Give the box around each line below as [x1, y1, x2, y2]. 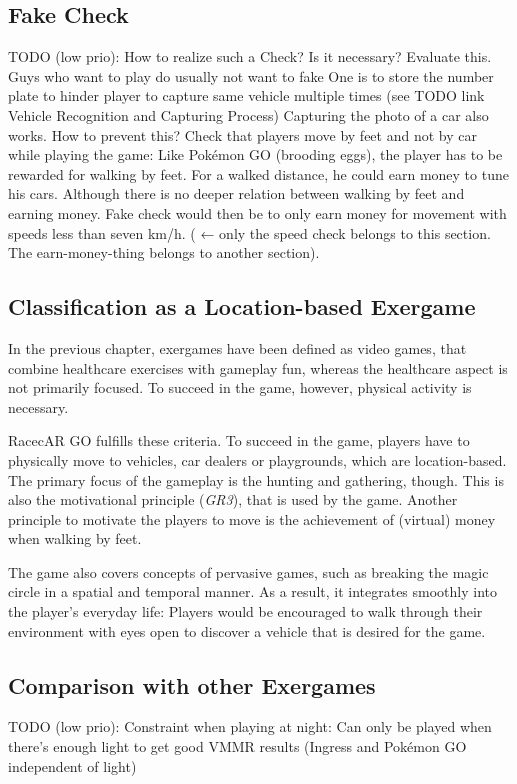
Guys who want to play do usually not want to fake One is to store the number [8, 65, 494, 86]
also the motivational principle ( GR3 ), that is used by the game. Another [8, 489, 458, 510]
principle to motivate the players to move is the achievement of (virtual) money [8, 508, 496, 529]
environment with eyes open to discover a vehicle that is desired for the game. [8, 620, 486, 641]
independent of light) [8, 755, 137, 776]
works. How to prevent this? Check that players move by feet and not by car [8, 124, 477, 145]
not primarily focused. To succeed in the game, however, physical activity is [8, 377, 472, 398]
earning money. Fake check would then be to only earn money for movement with [8, 202, 507, 223]
